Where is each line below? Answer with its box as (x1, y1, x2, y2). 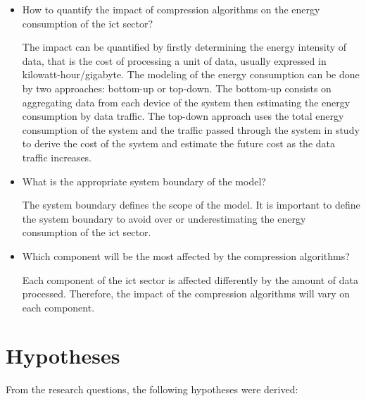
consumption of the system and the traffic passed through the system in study (22, 122, 360, 137)
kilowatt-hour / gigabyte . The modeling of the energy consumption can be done (22, 67, 360, 82)
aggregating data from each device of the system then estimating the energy (22, 94, 351, 109)
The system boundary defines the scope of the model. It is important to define (22, 197, 360, 212)
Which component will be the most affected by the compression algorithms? (22, 248, 350, 263)
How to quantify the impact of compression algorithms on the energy (22, 2, 320, 16)
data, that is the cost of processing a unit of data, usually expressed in (22, 53, 327, 68)
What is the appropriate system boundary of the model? (22, 173, 266, 188)
